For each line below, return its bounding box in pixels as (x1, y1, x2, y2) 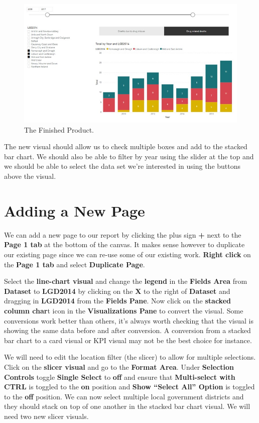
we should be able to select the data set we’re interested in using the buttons (4, 161, 241, 171)
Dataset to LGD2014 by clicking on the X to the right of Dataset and (4, 285, 230, 296)
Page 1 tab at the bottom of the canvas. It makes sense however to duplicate (4, 239, 245, 250)
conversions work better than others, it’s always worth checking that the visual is (4, 315, 253, 326)
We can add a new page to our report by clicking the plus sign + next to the (4, 229, 241, 240)
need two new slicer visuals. (4, 410, 89, 421)
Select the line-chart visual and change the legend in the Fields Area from (4, 276, 247, 286)
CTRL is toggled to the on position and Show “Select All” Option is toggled (4, 381, 255, 392)
